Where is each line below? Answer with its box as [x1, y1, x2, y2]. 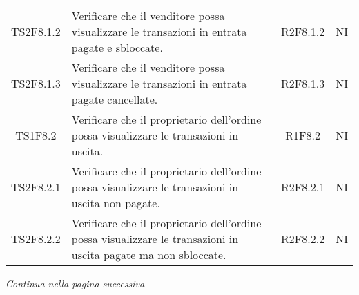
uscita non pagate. [71, 195, 160, 211]
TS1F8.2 [15, 127, 57, 143]
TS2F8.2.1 [11, 179, 61, 195]
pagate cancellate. [71, 91, 158, 107]
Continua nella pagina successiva [6, 276, 145, 290]
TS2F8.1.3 [11, 75, 61, 91]
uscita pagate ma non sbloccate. [71, 247, 226, 263]
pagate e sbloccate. [71, 39, 163, 55]
